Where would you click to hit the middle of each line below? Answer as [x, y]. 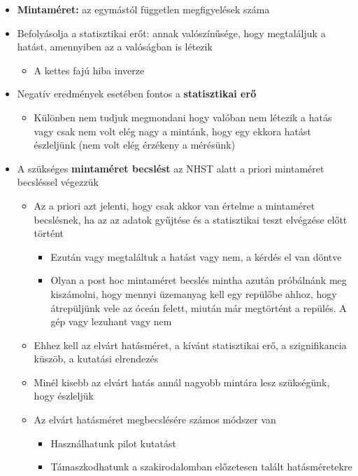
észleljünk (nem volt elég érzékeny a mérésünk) [135, 145]
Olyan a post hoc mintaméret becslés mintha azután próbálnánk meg [199, 280]
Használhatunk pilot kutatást [113, 443]
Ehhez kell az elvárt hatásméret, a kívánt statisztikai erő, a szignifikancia [190, 345]
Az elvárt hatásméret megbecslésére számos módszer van [155, 420]
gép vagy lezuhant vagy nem [111, 321]
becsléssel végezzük [58, 182]
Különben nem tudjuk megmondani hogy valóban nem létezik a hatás [183, 117]
